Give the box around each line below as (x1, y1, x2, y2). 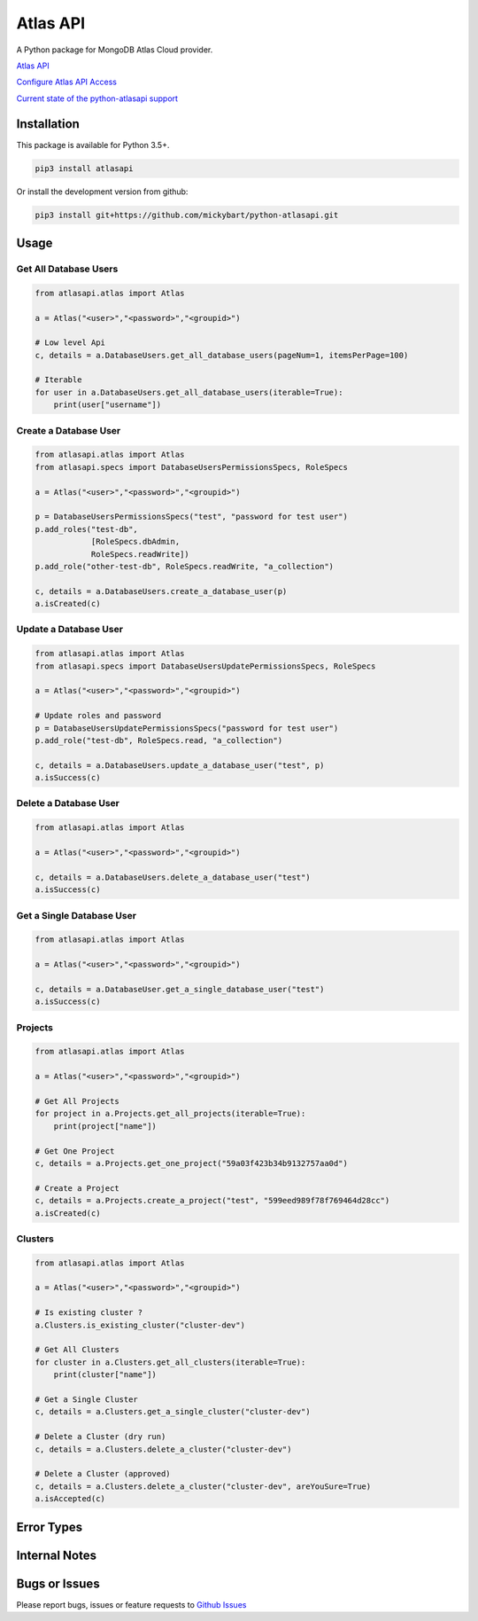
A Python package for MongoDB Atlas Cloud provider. (16, 44, 213, 55)
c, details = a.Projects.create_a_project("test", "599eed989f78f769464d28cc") (35, 1195, 390, 1206)
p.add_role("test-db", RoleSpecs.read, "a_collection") (35, 735, 283, 745)
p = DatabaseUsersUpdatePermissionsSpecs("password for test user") (35, 723, 339, 733)
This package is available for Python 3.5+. (16, 139, 170, 150)
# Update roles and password (35, 710, 162, 721)
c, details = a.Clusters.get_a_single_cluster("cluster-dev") (35, 1406, 311, 1417)
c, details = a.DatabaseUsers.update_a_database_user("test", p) (35, 760, 325, 771)
